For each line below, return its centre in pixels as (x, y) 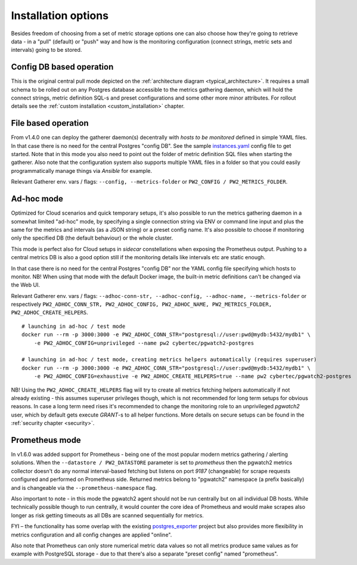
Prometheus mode (46, 440)
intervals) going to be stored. (46, 50)
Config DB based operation (62, 67)
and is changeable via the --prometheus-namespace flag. (84, 488)
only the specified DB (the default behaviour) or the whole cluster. (92, 238)
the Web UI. (25, 285)
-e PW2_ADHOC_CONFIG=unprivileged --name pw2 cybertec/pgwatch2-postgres (144, 343)
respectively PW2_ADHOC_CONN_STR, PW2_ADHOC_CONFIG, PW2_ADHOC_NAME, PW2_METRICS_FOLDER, (142, 305)
